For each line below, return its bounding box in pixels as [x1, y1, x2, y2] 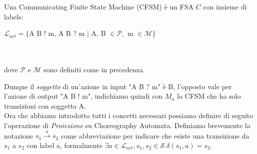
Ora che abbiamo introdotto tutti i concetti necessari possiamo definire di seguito [4, 110, 253, 121]
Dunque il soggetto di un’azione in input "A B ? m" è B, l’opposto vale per [4, 81, 232, 91]
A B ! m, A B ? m [29, 28, 85, 38]
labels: [4, 11, 23, 21]
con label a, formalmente [26, 140, 102, 150]
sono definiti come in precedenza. [43, 64, 145, 74]
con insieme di [203, 1, 247, 11]
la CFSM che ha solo [177, 91, 241, 101]
